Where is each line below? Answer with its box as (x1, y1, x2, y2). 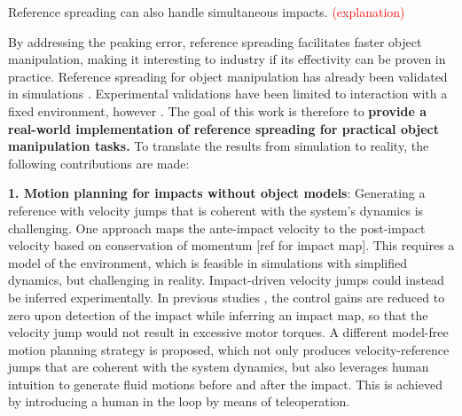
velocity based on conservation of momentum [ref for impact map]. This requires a (8, 236, 455, 255)
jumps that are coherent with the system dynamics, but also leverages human (8, 357, 429, 376)
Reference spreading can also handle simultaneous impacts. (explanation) (8, 3, 405, 20)
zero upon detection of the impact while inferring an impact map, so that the (8, 305, 428, 324)
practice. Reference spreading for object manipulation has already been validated (8, 67, 448, 85)
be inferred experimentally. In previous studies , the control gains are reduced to (8, 287, 445, 306)
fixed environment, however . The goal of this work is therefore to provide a (8, 101, 427, 120)
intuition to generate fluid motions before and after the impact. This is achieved (8, 374, 442, 393)
